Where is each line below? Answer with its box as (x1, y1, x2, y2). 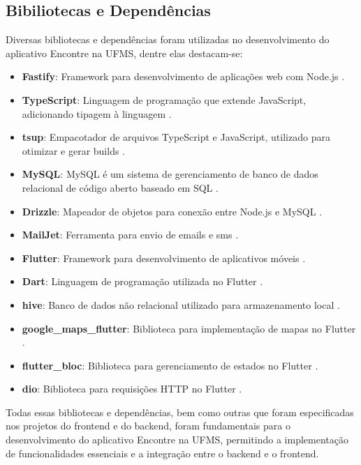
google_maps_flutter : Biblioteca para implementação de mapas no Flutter (22, 321, 356, 335)
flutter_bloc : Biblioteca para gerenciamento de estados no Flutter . (22, 358, 318, 372)
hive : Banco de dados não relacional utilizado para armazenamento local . (22, 297, 340, 312)
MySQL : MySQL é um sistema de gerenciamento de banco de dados (22, 167, 318, 181)
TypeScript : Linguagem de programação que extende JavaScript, (22, 92, 307, 107)
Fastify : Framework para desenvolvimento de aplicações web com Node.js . (22, 69, 345, 84)
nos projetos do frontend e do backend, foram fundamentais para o (6, 418, 290, 433)
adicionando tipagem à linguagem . (22, 106, 172, 121)
